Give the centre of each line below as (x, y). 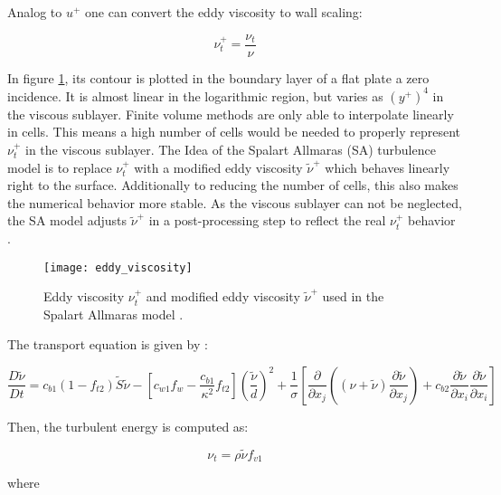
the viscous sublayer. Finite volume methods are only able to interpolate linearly (231, 114)
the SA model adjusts (67, 220)
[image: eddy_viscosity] (118, 267)
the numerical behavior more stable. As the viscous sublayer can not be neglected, (235, 202)
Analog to (35, 12)
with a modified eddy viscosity (218, 167)
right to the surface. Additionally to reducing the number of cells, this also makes (233, 185)
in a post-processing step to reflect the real (267, 220)
